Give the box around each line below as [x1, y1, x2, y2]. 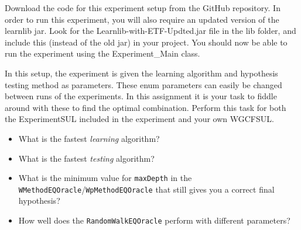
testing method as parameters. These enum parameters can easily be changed [5, 78, 282, 90]
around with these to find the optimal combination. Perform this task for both [5, 101, 286, 113]
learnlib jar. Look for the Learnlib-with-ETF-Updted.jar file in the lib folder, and [5, 25, 296, 37]
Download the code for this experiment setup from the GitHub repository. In [5, 2, 281, 13]
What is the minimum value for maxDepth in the [18, 172, 192, 184]
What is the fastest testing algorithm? [18, 152, 155, 164]
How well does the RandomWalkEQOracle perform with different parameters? [18, 214, 290, 226]
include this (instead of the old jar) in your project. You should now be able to [5, 36, 288, 48]
